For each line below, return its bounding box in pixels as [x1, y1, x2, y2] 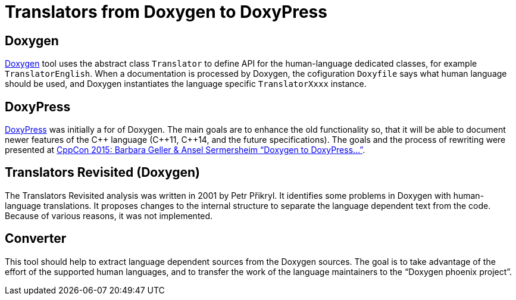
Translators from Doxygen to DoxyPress [5, 2, 327, 22]
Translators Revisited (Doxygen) [5, 165, 201, 180]
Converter [5, 231, 67, 246]
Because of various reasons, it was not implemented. [5, 210, 213, 221]
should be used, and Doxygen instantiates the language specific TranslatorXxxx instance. [5, 79, 367, 89]
